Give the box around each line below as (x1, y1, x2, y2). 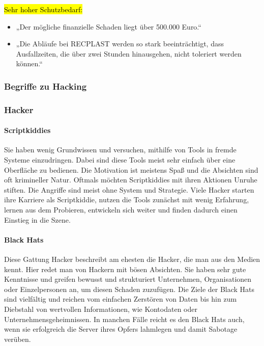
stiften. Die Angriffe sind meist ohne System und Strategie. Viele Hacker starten (4, 184, 254, 195)
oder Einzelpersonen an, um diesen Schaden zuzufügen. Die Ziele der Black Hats (4, 283, 255, 294)
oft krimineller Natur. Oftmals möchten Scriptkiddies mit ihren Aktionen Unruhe (4, 174, 257, 185)
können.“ (16, 58, 43, 69)
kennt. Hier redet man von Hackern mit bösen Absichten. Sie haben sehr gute (4, 263, 246, 274)
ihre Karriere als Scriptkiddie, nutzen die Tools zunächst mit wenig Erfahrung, (4, 194, 249, 205)
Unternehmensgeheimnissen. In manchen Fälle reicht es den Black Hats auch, (4, 313, 245, 324)
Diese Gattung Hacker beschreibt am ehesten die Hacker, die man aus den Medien (4, 254, 260, 264)
